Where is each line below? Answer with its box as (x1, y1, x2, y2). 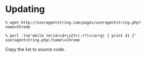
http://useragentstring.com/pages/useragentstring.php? (21, 20, 141, 25)
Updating (5, 3, 45, 15)
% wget (5, 20, 19, 25)
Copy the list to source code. (5, 46, 66, 52)
